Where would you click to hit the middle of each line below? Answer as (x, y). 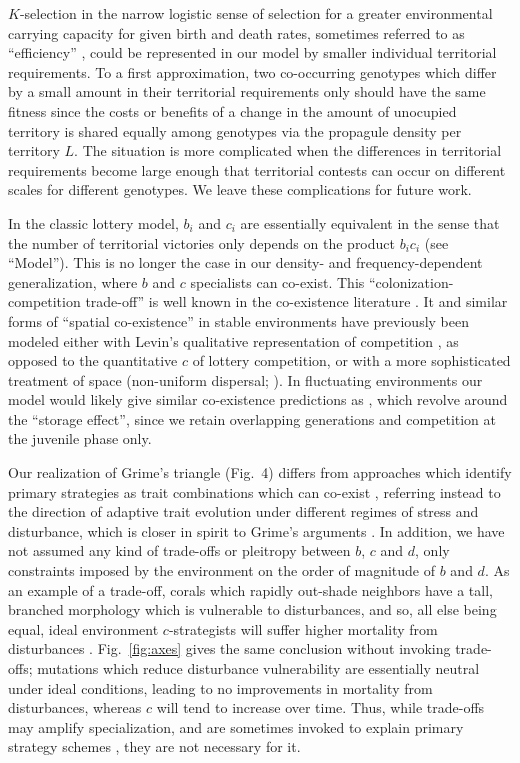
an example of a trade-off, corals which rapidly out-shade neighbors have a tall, (250, 589)
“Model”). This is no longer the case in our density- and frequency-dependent (245, 262)
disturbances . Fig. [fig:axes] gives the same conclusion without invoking (229, 648)
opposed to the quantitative (93, 360)
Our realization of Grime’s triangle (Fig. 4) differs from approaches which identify (260, 472)
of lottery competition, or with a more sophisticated (351, 360)
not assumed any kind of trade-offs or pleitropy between (179, 550)
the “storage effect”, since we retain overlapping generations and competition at (252, 418)
